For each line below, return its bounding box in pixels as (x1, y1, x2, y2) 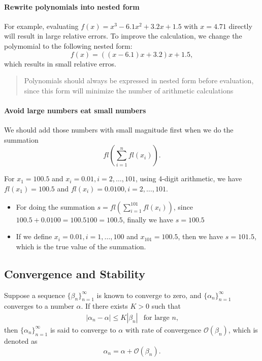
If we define (16, 231, 52, 242)
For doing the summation (16, 201, 95, 212)
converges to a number (4, 301, 74, 311)
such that (151, 301, 181, 311)
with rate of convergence (125, 324, 202, 335)
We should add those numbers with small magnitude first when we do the (4, 124, 234, 135)
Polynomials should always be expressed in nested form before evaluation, (24, 75, 254, 86)
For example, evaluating (4, 20, 79, 31)
